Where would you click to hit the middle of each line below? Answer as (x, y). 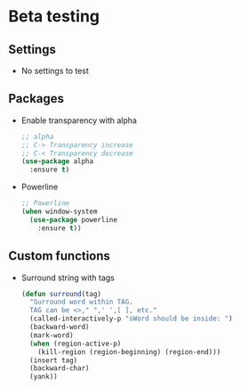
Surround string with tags (68, 278)
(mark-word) (52, 335)
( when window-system (59, 212)
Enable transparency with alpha (79, 120)
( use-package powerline (73, 220)
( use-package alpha (57, 162)
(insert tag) (54, 360)
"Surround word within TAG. (82, 302)
